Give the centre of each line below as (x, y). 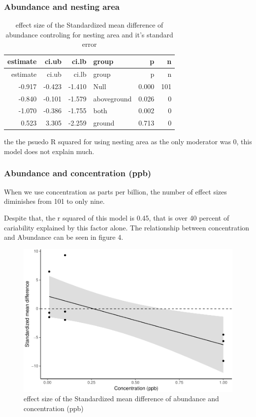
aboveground (112, 98)
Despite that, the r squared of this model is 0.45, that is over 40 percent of (117, 217)
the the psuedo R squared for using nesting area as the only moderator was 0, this (128, 142)
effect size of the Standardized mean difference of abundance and (121, 399)
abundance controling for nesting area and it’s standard (89, 34)
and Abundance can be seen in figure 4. (64, 237)
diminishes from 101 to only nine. (54, 201)
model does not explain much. (49, 151)
